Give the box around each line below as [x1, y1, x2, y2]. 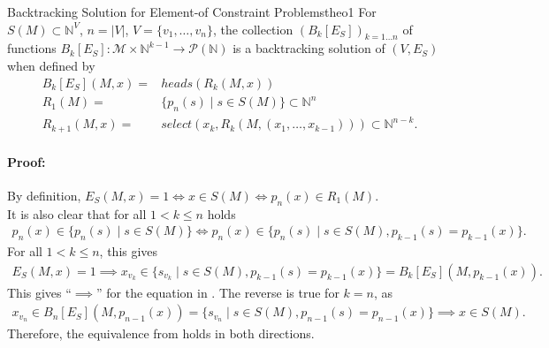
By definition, [7, 185, 81, 204]
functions [7, 39, 57, 57]
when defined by [7, 56, 95, 74]
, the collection [213, 19, 294, 38]
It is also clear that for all [7, 204, 147, 223]
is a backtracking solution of [233, 39, 385, 57]
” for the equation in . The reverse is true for [96, 283, 339, 301]
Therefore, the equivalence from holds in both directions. [7, 324, 315, 343]
